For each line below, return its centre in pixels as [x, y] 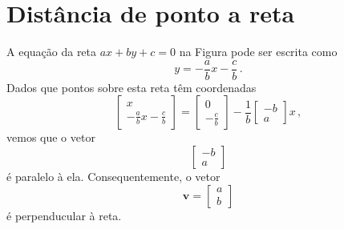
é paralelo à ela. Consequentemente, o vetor [113, 176]
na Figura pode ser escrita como [258, 52]
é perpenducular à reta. [64, 215]
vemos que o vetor [51, 137]
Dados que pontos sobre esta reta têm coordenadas [132, 87]
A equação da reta [52, 52]
